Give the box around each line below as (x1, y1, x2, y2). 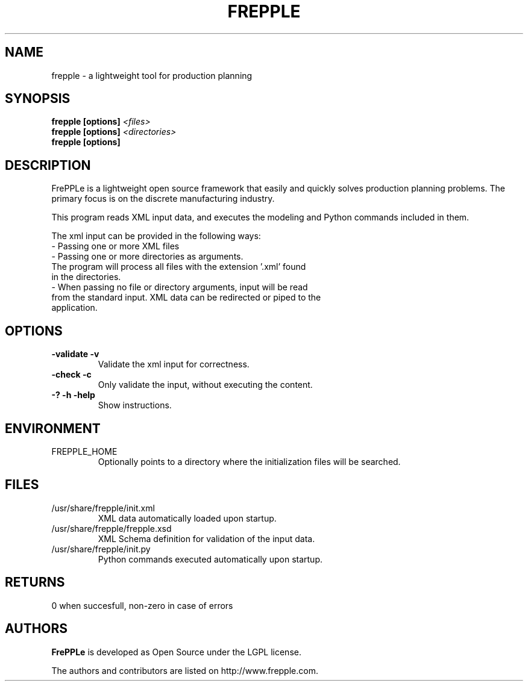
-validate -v (51, 349, 99, 360)
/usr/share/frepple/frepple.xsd (51, 523, 172, 534)
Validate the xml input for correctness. (98, 359, 250, 370)
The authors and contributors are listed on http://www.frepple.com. (51, 665, 318, 676)
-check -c (51, 369, 92, 380)
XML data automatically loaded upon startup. (98, 513, 277, 523)
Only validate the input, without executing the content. (98, 379, 313, 390)
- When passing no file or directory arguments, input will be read (51, 282, 308, 293)
